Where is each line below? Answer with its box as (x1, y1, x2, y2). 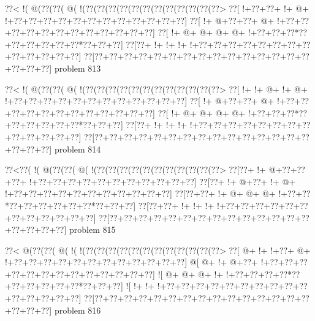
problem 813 (54, 61, 101, 74)
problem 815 (69, 223, 116, 236)
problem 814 (54, 142, 101, 155)
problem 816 (54, 303, 101, 316)
